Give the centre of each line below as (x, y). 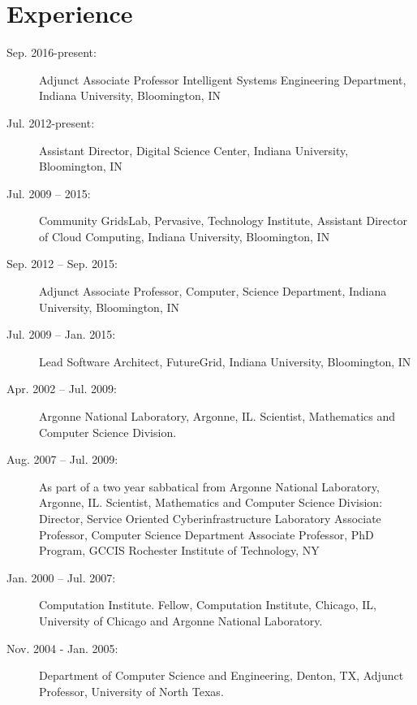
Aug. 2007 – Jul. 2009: (62, 459)
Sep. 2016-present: (52, 52)
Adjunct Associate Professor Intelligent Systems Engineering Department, (223, 79)
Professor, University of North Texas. (131, 691)
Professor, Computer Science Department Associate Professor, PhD (206, 534)
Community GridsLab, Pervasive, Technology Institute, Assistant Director (223, 221)
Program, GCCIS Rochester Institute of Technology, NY (179, 550)
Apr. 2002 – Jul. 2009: (62, 389)
